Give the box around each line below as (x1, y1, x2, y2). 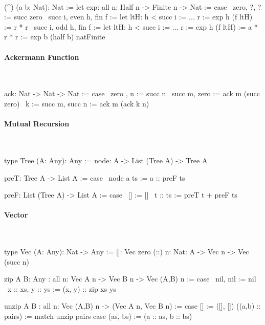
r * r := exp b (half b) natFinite (4, 31, 105, 42)
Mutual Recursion (4, 118, 70, 129)
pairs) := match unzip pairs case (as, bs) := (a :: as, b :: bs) (4, 311, 192, 321)
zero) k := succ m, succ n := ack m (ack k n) (4, 98, 149, 109)
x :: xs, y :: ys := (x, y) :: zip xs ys (7, 283, 116, 294)
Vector (4, 209, 28, 220)
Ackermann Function (4, 51, 79, 62)
